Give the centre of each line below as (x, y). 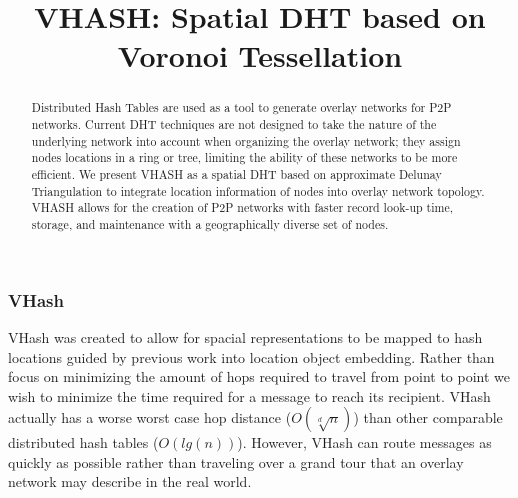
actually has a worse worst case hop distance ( (150, 417)
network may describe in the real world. (130, 481)
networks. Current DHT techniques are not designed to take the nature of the (234, 124)
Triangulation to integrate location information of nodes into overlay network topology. (258, 190)
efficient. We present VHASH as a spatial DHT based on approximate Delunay (236, 173)
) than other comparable (428, 417)
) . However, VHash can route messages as (364, 442)
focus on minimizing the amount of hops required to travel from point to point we (259, 376)
